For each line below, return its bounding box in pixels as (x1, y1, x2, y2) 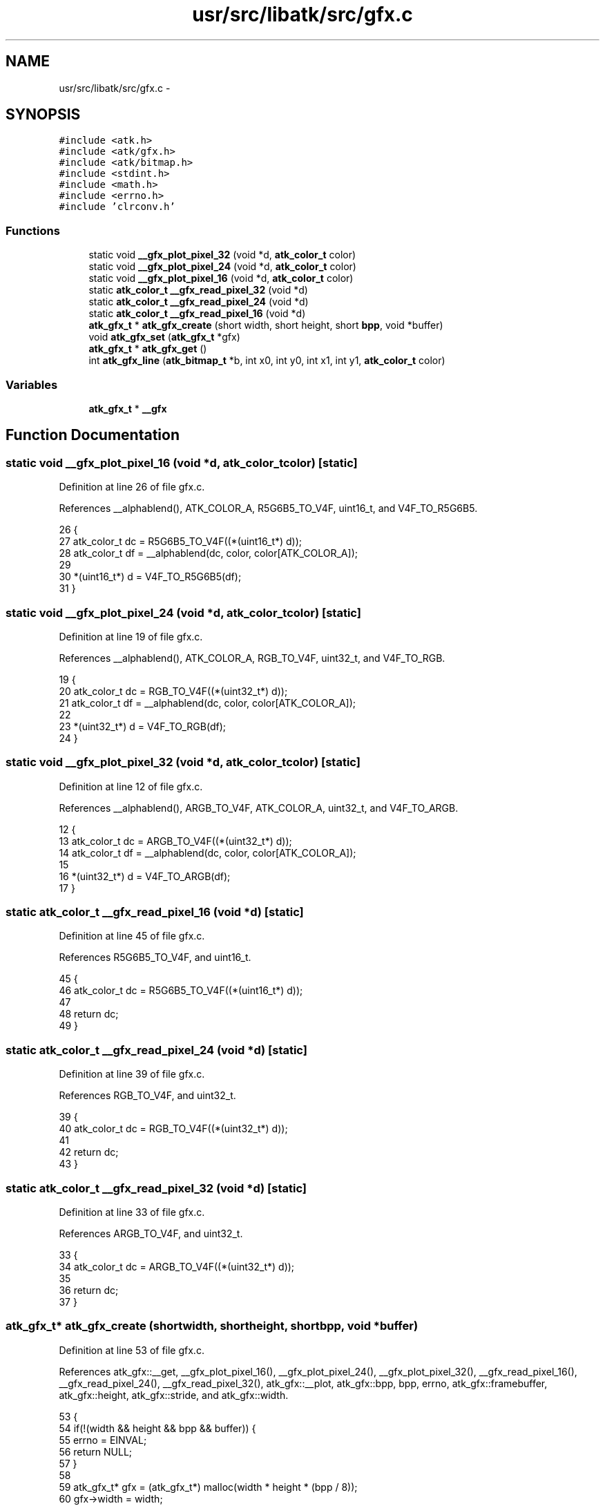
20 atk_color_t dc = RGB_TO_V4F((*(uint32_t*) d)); (59, 685, 288, 697)
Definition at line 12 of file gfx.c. (59, 780, 203, 792)
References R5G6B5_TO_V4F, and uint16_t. (59, 951, 251, 964)
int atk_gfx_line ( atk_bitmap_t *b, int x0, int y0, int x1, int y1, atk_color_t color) (88, 354, 445, 367)
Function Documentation (6, 426, 180, 444)
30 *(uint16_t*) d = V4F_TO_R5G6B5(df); (59, 571, 242, 583)
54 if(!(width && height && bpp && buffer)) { (59, 1422, 256, 1434)
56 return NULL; (59, 1445, 133, 1458)
